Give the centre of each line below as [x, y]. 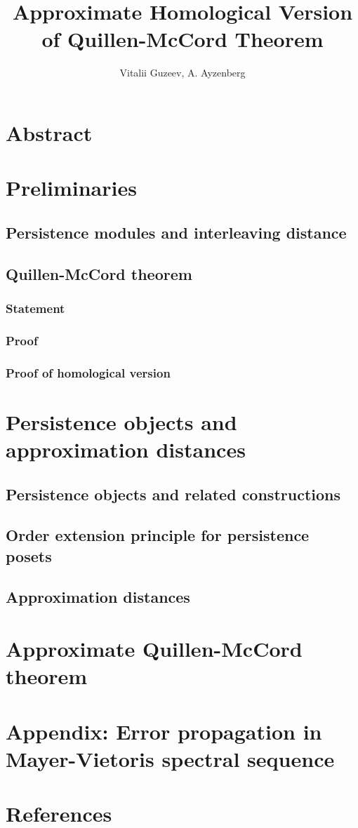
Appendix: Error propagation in [164, 731]
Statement [35, 308]
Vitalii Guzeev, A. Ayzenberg [183, 73]
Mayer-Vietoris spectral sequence [170, 758]
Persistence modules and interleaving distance [176, 232]
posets [29, 555]
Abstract [49, 132]
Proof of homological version [88, 372]
